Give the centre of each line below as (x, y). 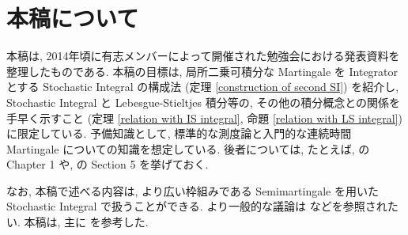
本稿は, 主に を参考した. (86, 222)
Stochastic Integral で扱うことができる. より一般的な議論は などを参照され (197, 206)
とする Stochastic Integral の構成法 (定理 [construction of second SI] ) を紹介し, (203, 87)
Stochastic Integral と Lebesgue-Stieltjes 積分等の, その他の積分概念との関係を (204, 102)
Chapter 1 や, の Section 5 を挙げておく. (108, 164)
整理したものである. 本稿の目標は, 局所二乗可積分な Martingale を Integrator (202, 71)
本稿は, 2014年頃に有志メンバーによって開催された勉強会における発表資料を (203, 56)
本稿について (73, 18)
